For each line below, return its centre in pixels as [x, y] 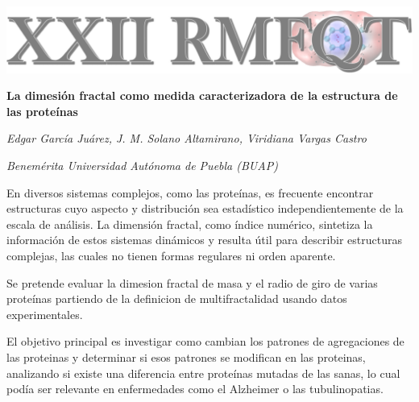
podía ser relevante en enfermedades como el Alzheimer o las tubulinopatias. [195, 389]
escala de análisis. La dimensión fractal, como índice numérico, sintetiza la [190, 224]
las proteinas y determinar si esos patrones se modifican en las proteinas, [186, 357]
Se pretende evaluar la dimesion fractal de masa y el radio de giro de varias [192, 282]
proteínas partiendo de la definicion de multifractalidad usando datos [177, 298]
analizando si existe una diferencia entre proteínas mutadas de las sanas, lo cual [203, 373]
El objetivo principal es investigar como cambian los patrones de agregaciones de [205, 341]
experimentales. [45, 314]
